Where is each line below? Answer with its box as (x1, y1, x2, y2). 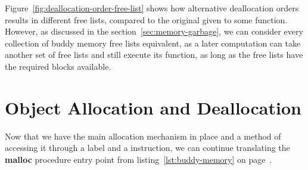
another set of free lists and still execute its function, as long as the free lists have (5, 48, 303, 61)
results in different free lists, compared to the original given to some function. (5, 13, 288, 26)
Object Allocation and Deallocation (5, 95, 301, 119)
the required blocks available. (5, 60, 111, 72)
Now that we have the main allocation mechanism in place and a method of (5, 129, 281, 142)
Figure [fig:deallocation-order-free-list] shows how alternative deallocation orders (5, 2, 299, 14)
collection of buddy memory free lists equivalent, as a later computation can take (5, 36, 301, 49)
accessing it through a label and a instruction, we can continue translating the (5, 141, 290, 154)
